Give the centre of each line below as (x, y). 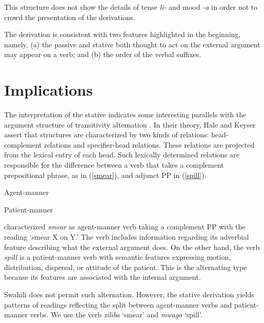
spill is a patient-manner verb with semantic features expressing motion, (118, 257)
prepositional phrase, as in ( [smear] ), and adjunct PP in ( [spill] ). (105, 175)
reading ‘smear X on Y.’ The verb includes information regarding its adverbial (127, 237)
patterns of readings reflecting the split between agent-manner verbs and (118, 304)
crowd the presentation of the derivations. (70, 17)
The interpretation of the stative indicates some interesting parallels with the (125, 114)
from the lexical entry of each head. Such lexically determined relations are (122, 155)
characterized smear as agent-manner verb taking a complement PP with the (125, 227)
